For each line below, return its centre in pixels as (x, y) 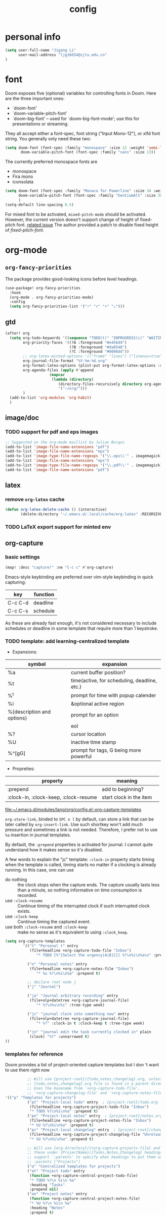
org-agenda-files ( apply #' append (58, 370)
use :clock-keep (22, 916)
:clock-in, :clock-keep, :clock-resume (52, 797)
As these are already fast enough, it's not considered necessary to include (81, 623)
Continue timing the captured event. (54, 922)
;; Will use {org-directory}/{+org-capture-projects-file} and (94, 1148)
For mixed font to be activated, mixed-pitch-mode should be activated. (76, 214)
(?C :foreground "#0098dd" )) (99, 352)
